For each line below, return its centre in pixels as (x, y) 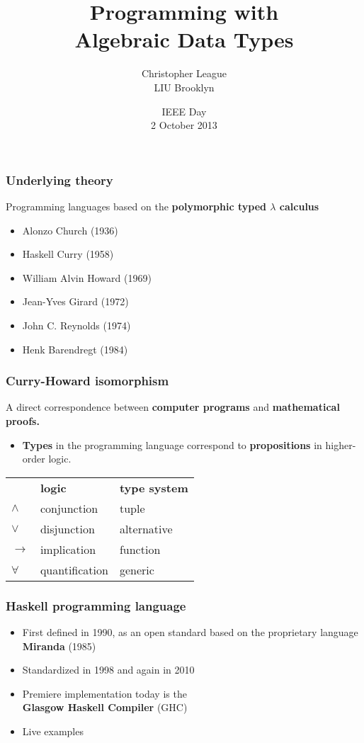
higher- (341, 444)
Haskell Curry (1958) (68, 254)
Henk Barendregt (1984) (75, 349)
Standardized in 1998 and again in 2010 (108, 670)
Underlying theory (59, 180)
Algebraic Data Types (184, 39)
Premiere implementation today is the (104, 693)
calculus (299, 206)
